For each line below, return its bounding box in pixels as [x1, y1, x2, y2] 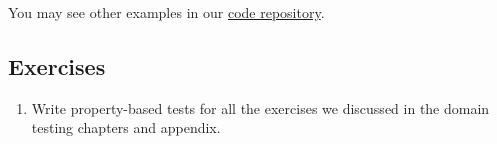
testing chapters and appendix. [31, 117, 221, 138]
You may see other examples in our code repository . [8, 2, 325, 22]
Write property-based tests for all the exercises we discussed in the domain [31, 97, 490, 118]
